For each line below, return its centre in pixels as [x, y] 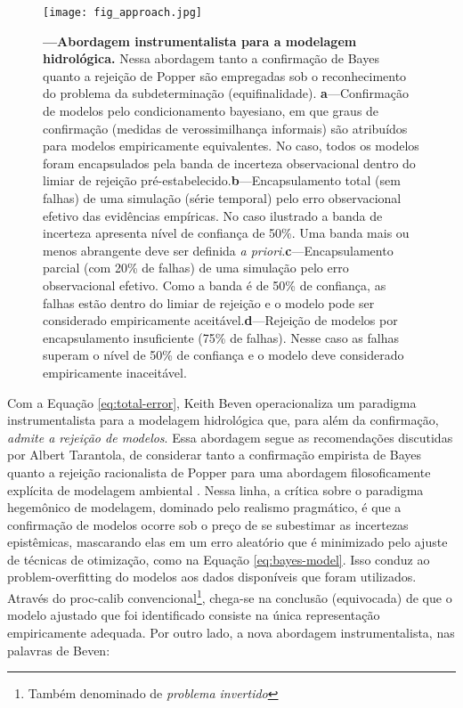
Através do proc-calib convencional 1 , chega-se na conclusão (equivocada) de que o [230, 596]
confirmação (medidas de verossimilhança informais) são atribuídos [225, 128]
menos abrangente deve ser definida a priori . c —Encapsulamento [218, 250]
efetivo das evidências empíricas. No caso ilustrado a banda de [213, 215]
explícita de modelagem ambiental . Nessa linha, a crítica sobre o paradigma [215, 489]
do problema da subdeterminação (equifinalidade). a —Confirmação [226, 93]
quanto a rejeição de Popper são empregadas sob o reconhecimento [225, 75]
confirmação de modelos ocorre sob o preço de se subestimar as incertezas [208, 524]
